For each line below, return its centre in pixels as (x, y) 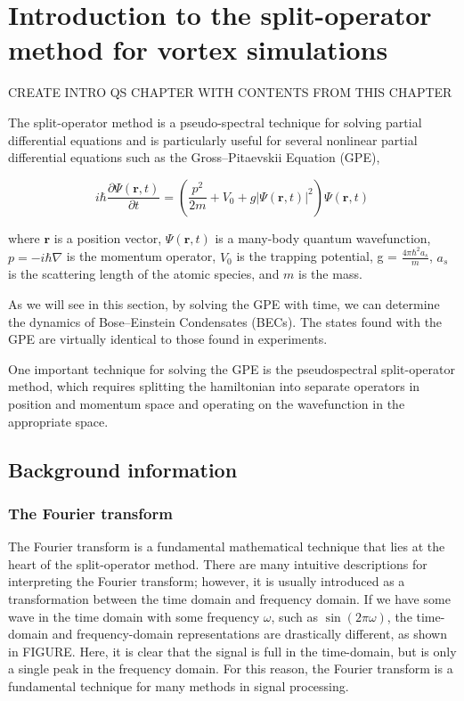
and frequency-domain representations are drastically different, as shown (249, 634)
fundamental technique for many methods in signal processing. (179, 685)
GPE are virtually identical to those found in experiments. (168, 339)
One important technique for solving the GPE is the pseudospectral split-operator (232, 368)
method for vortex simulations (198, 49)
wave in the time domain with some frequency (134, 616)
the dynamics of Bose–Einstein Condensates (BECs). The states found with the (225, 321)
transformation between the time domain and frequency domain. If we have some (229, 598)
